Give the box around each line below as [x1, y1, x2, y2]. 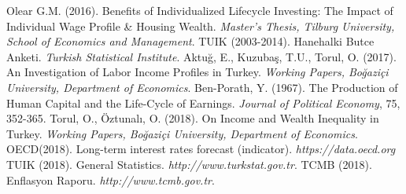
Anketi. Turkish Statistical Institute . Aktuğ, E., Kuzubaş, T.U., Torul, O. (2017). [6, 48, 397, 64]
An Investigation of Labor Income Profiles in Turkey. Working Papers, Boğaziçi [6, 64, 389, 80]
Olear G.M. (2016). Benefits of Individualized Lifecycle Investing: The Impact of [6, 2, 393, 18]
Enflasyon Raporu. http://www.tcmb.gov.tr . [6, 171, 215, 188]
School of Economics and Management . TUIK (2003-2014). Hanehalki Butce [6, 33, 375, 49]
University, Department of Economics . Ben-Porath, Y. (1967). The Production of [6, 79, 398, 95]
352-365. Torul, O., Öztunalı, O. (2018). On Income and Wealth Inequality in [6, 110, 379, 126]
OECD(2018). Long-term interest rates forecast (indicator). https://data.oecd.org [6, 141, 396, 157]
